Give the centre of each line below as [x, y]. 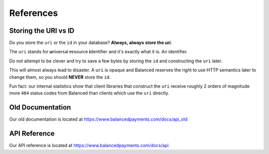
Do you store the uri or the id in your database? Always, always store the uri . [91, 43]
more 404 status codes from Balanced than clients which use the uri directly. [89, 93]
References [34, 13]
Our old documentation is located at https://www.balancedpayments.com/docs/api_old [98, 119]
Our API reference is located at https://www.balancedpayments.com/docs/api [89, 146]
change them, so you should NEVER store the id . [60, 77]
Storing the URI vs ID [42, 31]
